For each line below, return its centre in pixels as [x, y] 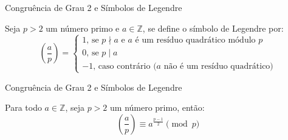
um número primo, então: [157, 107]
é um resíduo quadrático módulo [195, 40]
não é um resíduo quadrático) [218, 66]
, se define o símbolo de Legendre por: [213, 28]
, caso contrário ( [125, 66]
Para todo [23, 107]
